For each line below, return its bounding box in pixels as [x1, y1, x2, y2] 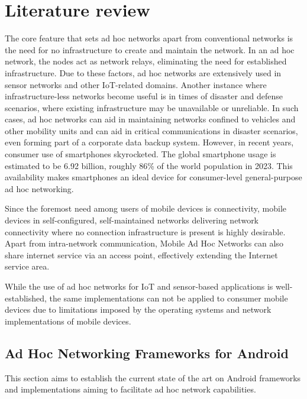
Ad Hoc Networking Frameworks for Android [5, 343, 289, 362]
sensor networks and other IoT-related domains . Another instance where [5, 78, 267, 90]
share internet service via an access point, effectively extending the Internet [5, 248, 278, 261]
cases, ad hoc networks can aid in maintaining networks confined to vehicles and [5, 113, 296, 125]
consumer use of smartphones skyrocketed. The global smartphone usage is [5, 148, 276, 160]
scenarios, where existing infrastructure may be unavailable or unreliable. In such [5, 101, 299, 113]
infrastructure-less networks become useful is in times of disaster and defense [5, 90, 283, 102]
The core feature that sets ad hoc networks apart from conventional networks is [5, 32, 293, 44]
